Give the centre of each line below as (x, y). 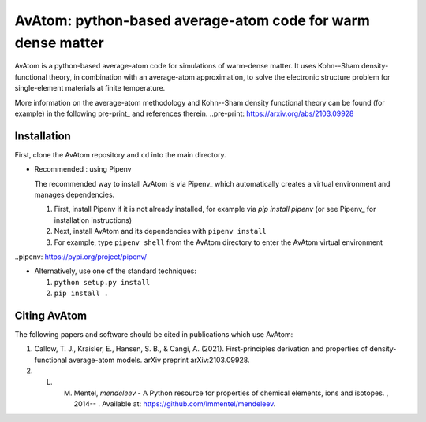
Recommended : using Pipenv (83, 169)
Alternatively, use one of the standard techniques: (116, 271)
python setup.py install (102, 282)
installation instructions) (93, 220)
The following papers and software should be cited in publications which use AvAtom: (154, 335)
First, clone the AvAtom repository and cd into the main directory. (120, 154)
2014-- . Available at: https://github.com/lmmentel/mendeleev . (175, 404)
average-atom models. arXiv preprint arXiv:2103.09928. (159, 360)
